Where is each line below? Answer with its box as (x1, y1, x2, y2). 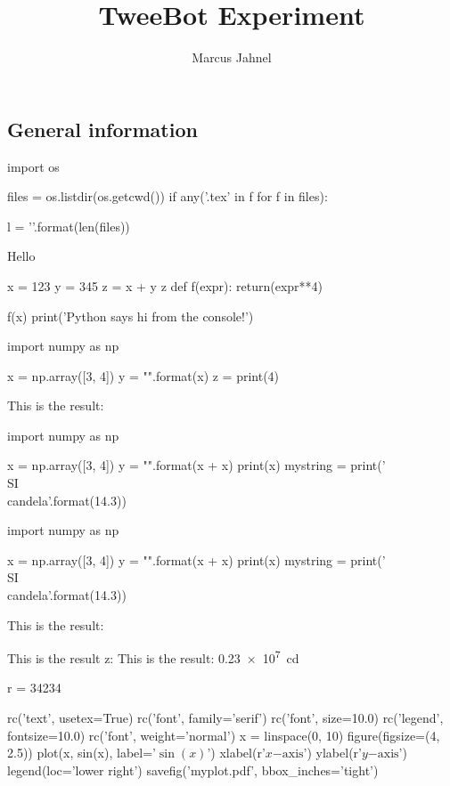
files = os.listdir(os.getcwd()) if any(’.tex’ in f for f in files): (7, 187, 328, 206)
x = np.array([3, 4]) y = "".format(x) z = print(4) (7, 366, 280, 385)
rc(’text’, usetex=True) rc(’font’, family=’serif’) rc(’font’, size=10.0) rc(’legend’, (7, 709, 444, 727)
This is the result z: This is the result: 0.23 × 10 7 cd (7, 646, 299, 667)
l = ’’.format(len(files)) (7, 216, 130, 235)
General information (7, 115, 198, 142)
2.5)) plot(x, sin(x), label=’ (7, 743, 156, 762)
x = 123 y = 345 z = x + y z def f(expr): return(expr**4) (7, 276, 323, 295)
